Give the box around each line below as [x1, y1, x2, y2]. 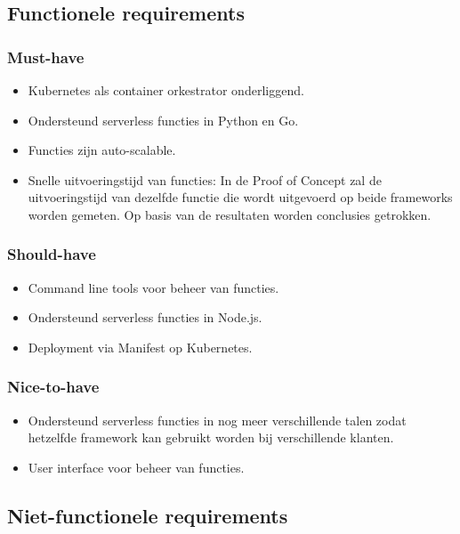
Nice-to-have [7, 376, 100, 398]
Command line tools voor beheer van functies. [28, 278, 279, 296]
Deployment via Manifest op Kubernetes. [28, 337, 253, 356]
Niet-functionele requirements [7, 501, 288, 529]
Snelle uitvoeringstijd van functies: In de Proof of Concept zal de [28, 170, 382, 189]
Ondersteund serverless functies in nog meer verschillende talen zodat [28, 410, 407, 429]
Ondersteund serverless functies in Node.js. [28, 308, 262, 327]
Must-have [7, 45, 85, 68]
